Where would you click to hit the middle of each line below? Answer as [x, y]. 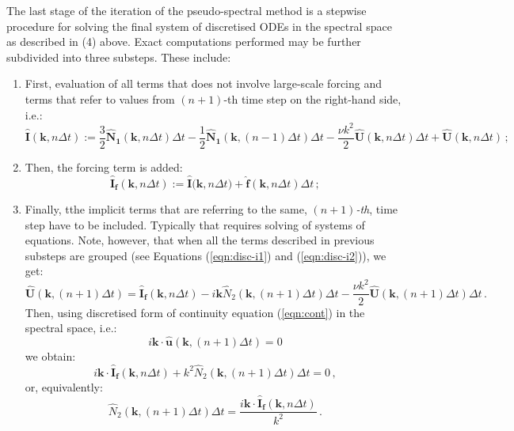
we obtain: [50, 355]
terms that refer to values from [100, 98]
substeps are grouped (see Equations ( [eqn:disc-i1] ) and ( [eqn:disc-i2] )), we [206, 255]
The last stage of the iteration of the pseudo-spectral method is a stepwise [187, 10]
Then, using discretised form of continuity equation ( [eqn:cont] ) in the [195, 312]
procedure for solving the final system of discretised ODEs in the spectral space [199, 26]
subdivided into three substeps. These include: [119, 57]
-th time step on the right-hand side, [312, 98]
